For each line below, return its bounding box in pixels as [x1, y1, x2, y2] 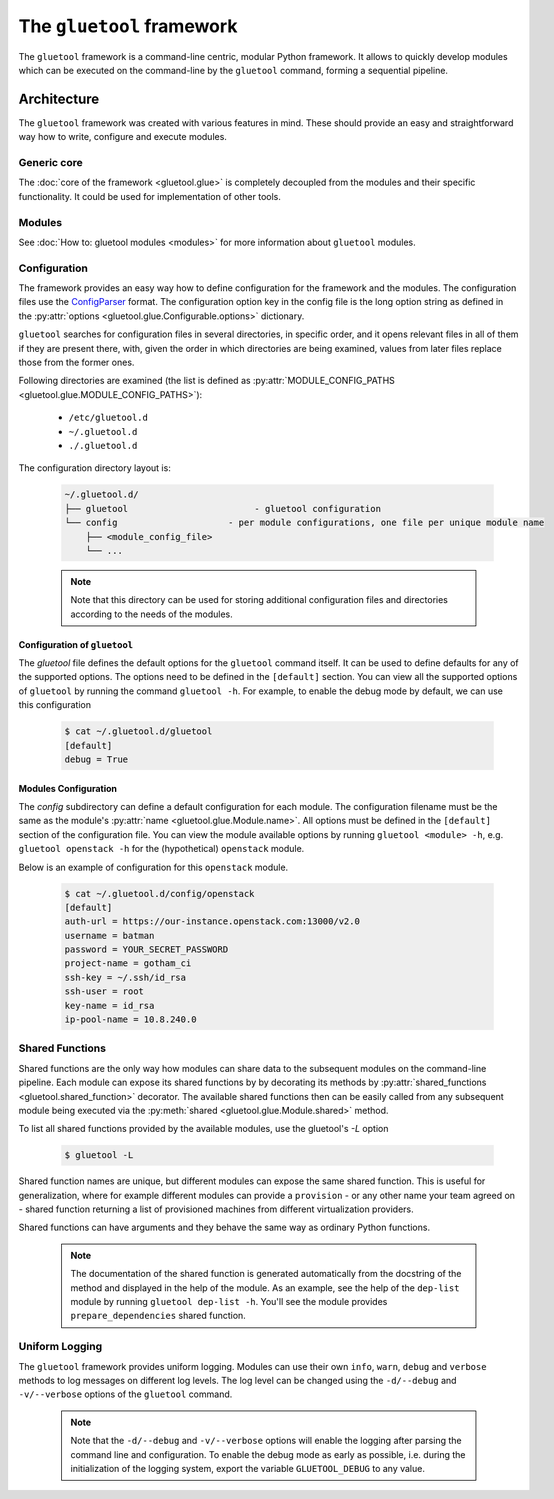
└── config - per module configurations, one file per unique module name [64, 517, 545, 529]
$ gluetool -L [64, 1150, 134, 1161]
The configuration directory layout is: [18, 462, 172, 474]
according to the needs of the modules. [70, 608, 234, 620]
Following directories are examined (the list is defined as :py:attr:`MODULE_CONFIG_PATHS [18, 375, 395, 387]
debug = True [64, 753, 129, 765]
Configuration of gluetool [18, 638, 134, 650]
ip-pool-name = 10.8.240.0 [64, 1014, 197, 1025]
